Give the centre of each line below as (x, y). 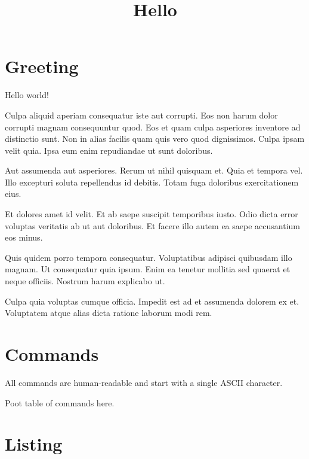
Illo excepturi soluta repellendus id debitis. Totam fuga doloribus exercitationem (152, 182)
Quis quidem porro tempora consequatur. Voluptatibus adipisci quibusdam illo (149, 257)
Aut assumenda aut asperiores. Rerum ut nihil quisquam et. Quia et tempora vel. (154, 170)
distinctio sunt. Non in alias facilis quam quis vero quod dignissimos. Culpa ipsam (155, 139)
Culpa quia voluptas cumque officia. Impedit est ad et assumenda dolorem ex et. (152, 301)
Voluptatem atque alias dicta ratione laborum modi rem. (109, 313)
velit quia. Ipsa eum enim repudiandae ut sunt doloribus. (109, 150)
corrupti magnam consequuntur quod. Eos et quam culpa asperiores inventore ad (153, 127)
